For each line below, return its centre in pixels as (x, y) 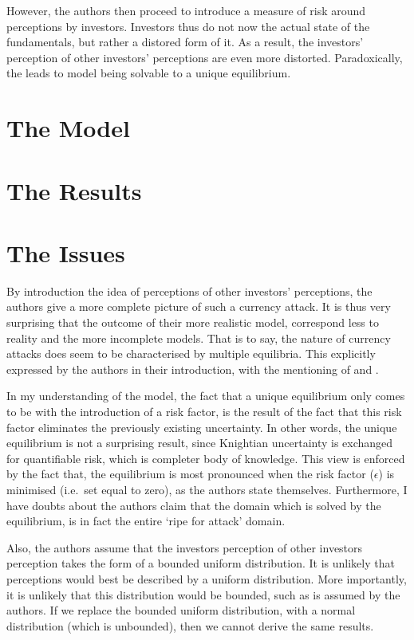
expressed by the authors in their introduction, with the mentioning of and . (193, 369)
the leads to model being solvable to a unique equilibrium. (149, 73)
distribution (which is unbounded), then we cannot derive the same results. (190, 625)
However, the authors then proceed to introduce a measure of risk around (186, 10)
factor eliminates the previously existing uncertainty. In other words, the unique (202, 427)
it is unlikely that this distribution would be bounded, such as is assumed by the (203, 594)
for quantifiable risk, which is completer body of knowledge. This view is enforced (206, 458)
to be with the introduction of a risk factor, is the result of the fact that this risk (204, 411)
